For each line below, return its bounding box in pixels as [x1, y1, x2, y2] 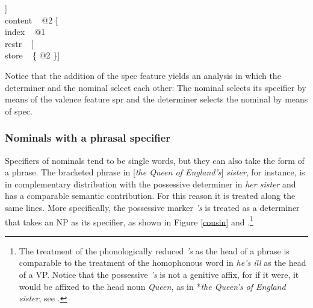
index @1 [5, 25, 46, 38]
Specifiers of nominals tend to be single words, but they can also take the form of [5, 154, 305, 166]
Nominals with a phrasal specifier [5, 130, 171, 145]
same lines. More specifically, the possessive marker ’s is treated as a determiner [5, 201, 300, 213]
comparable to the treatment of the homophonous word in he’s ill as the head [19, 256, 306, 269]
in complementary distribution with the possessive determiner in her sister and [5, 177, 296, 190]
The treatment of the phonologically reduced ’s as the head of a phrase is [19, 244, 290, 257]
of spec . [5, 104, 33, 117]
